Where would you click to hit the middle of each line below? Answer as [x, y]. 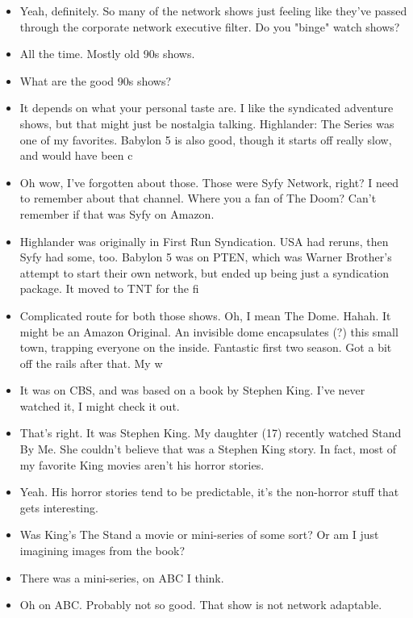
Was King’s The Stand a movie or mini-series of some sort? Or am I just [199, 534]
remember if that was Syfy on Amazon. [117, 213]
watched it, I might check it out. [100, 405]
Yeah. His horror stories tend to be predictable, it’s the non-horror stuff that [209, 492]
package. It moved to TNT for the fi [109, 288]
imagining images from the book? [102, 551]
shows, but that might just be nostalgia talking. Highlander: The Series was [207, 123]
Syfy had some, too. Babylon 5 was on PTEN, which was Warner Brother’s [206, 257]
